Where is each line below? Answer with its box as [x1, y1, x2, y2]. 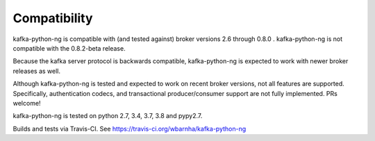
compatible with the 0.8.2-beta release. [12, 44, 126, 52]
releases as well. [12, 67, 60, 75]
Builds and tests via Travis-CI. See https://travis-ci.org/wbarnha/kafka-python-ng [12, 124, 247, 133]
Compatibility [12, 10, 93, 26]
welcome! [12, 99, 41, 107]
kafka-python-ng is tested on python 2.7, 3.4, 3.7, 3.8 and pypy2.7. [12, 112, 203, 120]
